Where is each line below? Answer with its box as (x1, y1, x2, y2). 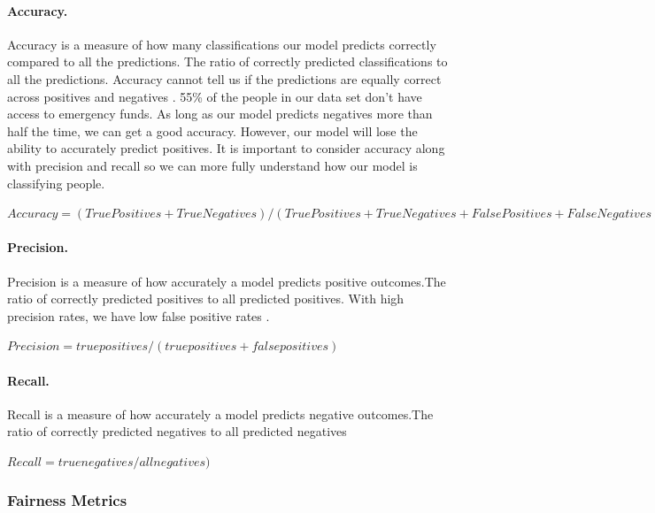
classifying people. (7, 173, 105, 192)
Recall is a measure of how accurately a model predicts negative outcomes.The (7, 404, 434, 423)
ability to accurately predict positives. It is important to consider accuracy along (7, 139, 445, 157)
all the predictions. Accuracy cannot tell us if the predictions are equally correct (7, 69, 442, 88)
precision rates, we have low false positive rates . (7, 306, 270, 325)
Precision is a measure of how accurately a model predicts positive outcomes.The (7, 272, 446, 290)
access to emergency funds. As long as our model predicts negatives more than (7, 104, 433, 123)
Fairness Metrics (7, 489, 127, 511)
